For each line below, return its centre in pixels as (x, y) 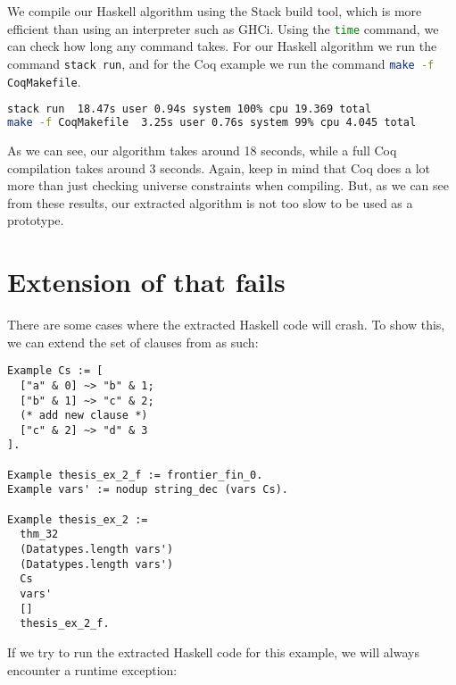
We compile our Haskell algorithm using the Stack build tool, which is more (215, 11)
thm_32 (39, 535)
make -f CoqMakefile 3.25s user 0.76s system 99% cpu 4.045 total (212, 123)
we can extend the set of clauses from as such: (133, 342)
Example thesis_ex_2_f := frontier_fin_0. (135, 475)
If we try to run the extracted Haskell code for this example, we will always (213, 652)
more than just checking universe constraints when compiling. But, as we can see (228, 185)
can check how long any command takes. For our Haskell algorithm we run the (222, 46)
